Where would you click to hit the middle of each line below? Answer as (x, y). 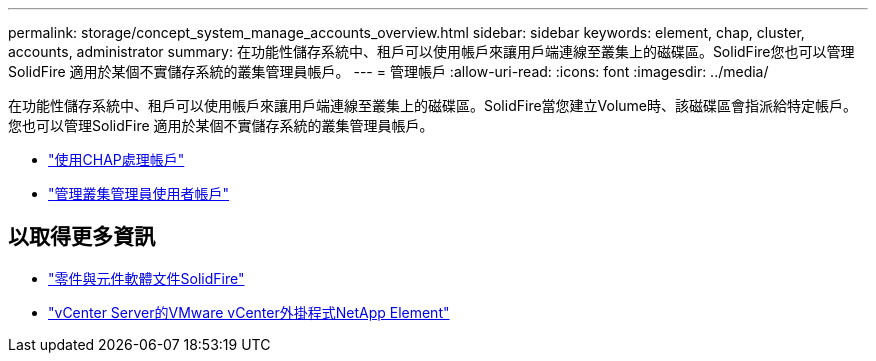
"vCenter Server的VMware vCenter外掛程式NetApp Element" (249, 312)
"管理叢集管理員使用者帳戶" (139, 193)
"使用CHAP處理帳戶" (116, 159)
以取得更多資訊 (81, 237)
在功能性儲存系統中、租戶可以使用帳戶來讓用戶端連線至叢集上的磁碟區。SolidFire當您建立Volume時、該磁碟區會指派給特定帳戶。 (433, 105)
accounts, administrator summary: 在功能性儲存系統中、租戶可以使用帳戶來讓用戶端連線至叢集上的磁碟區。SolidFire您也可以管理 (431, 51)
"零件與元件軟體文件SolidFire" (146, 278)
